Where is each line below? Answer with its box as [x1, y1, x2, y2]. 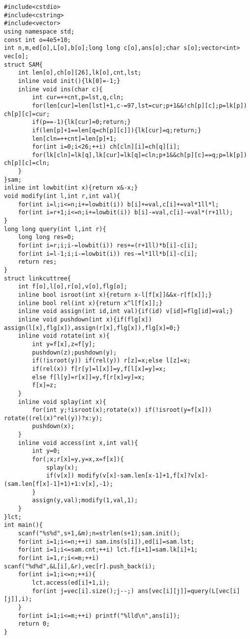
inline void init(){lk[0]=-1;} [18, 77, 121, 84]
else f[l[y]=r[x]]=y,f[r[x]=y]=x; [32, 373, 145, 381]
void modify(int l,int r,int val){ [4, 193, 121, 200]
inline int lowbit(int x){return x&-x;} [4, 184, 138, 192]
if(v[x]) [46, 472, 75, 479]
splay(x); [46, 464, 78, 471]
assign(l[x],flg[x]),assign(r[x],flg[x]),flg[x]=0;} [4, 324, 180, 331]
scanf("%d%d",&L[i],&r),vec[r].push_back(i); [4, 562, 156, 570]
